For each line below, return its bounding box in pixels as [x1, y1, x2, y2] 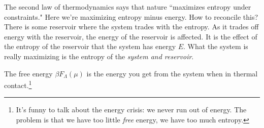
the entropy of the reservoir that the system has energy [4, 41, 176, 52]
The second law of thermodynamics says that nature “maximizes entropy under [4, 2, 251, 12]
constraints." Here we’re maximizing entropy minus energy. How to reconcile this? [4, 11, 258, 22]
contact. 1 [4, 78, 32, 90]
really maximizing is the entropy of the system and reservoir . [4, 51, 194, 61]
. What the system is [183, 41, 248, 52]
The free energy [4, 68, 53, 78]
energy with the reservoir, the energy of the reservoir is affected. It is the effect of [4, 31, 257, 41]
